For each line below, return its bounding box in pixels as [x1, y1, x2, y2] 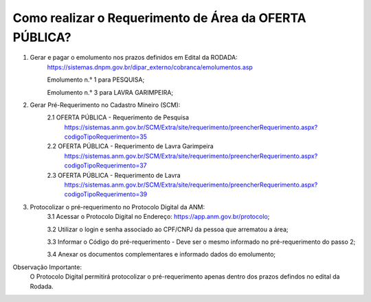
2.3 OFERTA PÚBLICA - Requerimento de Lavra [47, 171, 181, 179]
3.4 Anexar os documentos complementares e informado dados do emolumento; [47, 251, 276, 259]
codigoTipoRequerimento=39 [64, 190, 148, 198]
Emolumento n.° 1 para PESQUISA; [47, 75, 145, 84]
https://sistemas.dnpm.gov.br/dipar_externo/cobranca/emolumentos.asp [47, 62, 254, 71]
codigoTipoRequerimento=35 [64, 132, 148, 141]
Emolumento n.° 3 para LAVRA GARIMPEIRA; [47, 88, 174, 96]
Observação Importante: [12, 263, 82, 271]
